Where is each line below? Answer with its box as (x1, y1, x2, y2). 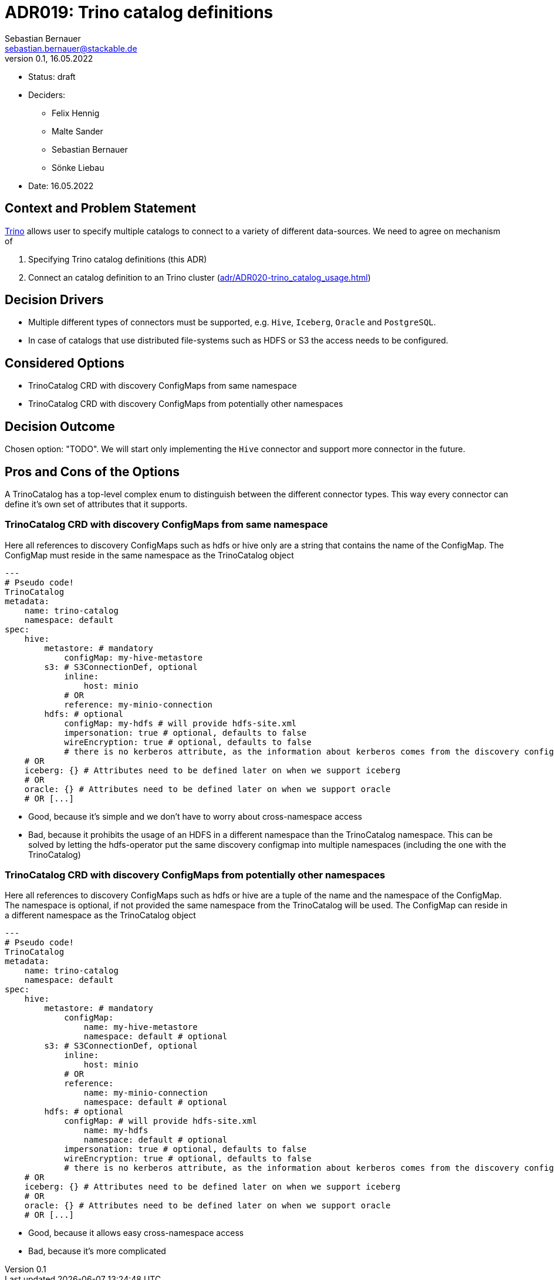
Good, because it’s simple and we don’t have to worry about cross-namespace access (28, 811, 363, 821)
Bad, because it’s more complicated (28, 1246, 166, 1257)
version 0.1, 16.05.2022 (5, 53, 93, 63)
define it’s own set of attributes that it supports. (5, 498, 188, 509)
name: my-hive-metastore (83, 1022, 198, 1032)
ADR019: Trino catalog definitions (5, 2, 273, 22)
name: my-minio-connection (83, 1088, 208, 1098)
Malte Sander (52, 126, 103, 136)
